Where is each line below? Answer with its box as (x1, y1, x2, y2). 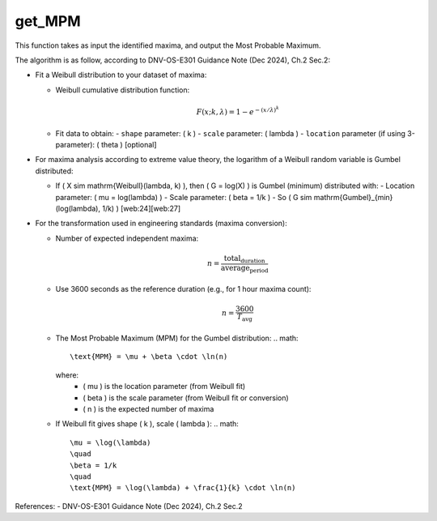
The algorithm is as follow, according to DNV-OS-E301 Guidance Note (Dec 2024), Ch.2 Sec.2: (15, 55, 331, 65)
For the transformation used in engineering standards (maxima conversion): (35, 219, 287, 228)
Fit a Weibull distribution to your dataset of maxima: (35, 70, 207, 80)
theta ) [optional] (101, 140, 157, 150)
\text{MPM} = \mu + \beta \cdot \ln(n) (70, 352, 228, 361)
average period (220, 263, 269, 275)
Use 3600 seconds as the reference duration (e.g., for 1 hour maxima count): (55, 284, 312, 294)
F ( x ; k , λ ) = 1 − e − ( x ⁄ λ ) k (196, 105, 279, 117)
